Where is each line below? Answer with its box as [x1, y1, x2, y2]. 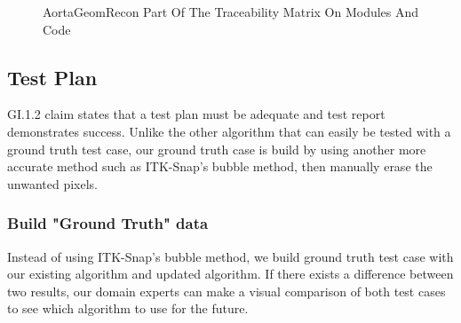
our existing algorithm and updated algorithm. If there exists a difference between [7, 264, 454, 283]
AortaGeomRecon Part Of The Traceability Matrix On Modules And [43, 3, 419, 20]
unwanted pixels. [7, 174, 98, 193]
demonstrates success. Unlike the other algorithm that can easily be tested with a [7, 122, 451, 140]
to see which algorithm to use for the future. [7, 299, 249, 318]
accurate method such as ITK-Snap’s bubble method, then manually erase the [7, 157, 433, 176]
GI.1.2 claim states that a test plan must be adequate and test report [7, 105, 385, 123]
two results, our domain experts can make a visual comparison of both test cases [7, 281, 446, 300]
